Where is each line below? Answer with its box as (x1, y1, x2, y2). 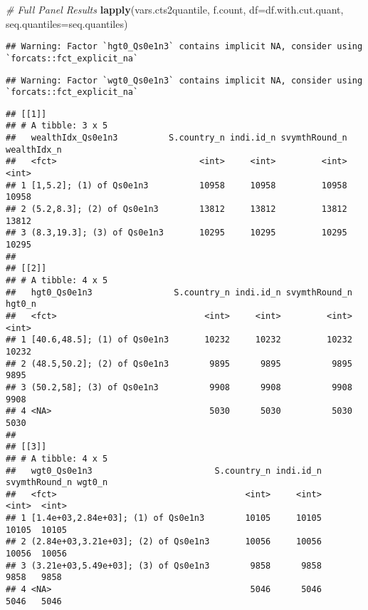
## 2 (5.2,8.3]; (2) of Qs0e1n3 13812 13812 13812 (6, 204, 347, 215)
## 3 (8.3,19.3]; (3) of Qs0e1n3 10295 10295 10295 (6, 228, 347, 238)
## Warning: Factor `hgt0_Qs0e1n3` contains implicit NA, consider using (6, 41, 363, 52)
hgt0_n (6, 299, 36, 310)
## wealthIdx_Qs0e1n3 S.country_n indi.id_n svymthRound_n (6, 133, 347, 143)
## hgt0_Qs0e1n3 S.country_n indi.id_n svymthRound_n (6, 287, 352, 298)
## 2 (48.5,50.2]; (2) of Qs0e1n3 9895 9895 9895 (6, 358, 352, 369)
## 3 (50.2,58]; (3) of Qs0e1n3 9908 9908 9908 (6, 382, 352, 392)
